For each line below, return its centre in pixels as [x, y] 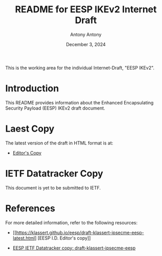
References [30, 208]
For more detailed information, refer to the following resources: [72, 222]
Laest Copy [30, 129]
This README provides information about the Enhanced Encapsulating [79, 102]
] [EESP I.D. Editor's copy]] [63, 238]
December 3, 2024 [86, 44]
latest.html [24, 238]
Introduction [32, 89]
